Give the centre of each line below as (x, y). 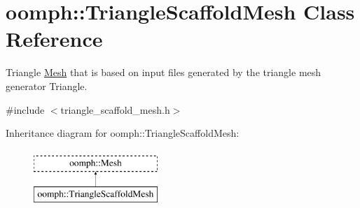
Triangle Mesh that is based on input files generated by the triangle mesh (164, 72)
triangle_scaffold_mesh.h (115, 109)
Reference (54, 39)
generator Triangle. (47, 86)
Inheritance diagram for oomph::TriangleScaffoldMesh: (123, 133)
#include (25, 109)
